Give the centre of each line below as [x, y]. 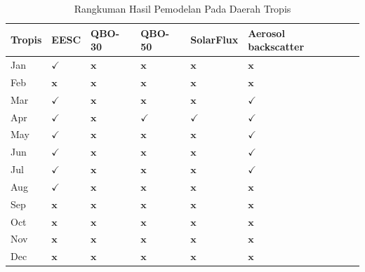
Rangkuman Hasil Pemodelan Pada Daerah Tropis [182, 8]
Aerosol [266, 33]
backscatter [276, 47]
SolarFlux [214, 40]
